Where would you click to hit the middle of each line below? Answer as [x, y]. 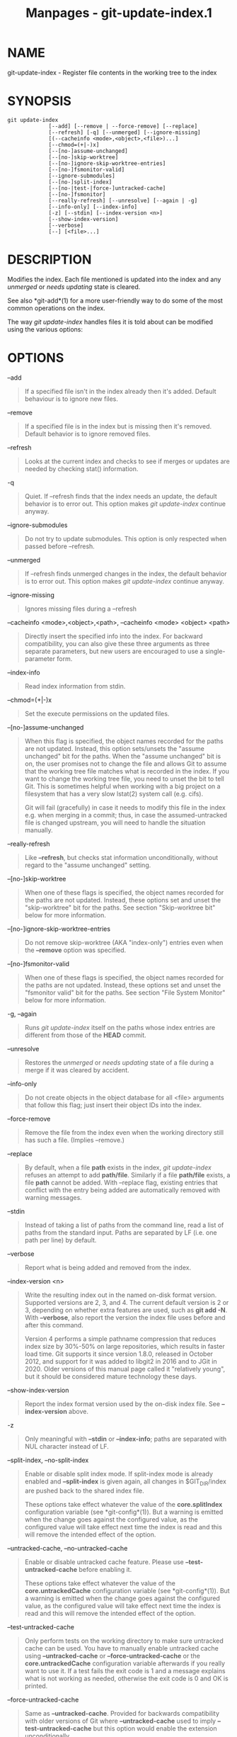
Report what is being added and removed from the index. [108, 1267]
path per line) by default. [60, 1240]
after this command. [54, 1325]
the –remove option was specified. [75, 950]
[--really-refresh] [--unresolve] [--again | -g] [123, 200]
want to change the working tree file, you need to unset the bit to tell [124, 779]
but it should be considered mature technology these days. [110, 1376]
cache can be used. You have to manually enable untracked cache [122, 1648]
